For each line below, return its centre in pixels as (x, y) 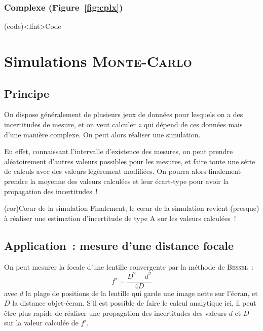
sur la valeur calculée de (41, 323)
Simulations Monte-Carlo (98, 61)
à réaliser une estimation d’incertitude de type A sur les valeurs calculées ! (120, 218)
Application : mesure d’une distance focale (119, 245)
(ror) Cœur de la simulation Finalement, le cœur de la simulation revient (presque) (132, 208)
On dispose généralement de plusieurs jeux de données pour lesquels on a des (124, 114)
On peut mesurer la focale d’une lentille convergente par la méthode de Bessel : (129, 266)
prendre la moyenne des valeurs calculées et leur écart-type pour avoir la (117, 181)
